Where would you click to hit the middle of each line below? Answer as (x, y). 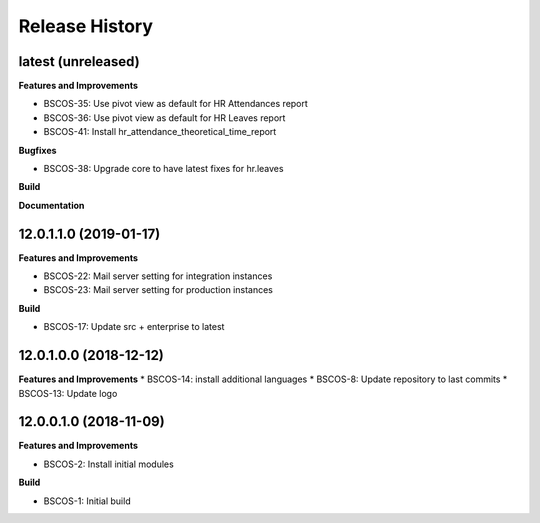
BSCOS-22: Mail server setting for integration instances (158, 276)
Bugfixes (37, 150)
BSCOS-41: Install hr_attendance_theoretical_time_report (160, 132)
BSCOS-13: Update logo (68, 393)
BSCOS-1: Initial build (87, 501)
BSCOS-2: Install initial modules (108, 464)
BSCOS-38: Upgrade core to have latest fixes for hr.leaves (163, 169)
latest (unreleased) (79, 61)
